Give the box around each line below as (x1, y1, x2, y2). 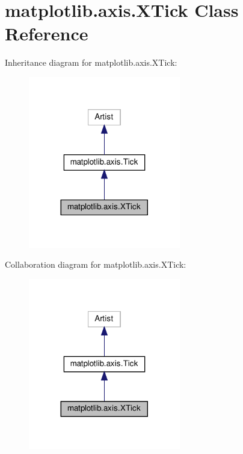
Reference (5, 21, 88, 46)
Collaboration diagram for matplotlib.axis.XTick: (5, 258, 186, 271)
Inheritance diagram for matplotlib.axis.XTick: (5, 56, 177, 69)
